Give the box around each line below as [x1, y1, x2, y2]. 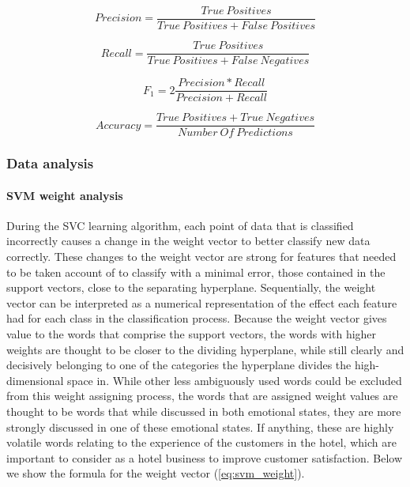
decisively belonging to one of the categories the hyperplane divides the [6, 357, 352, 373]
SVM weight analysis [6, 187, 123, 203]
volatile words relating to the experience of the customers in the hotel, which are [6, 434, 397, 451]
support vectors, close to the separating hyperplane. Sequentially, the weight [6, 279, 376, 296]
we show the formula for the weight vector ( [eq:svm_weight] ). [6, 465, 305, 481]
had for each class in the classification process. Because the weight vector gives [6, 310, 387, 327]
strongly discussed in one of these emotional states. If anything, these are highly [6, 418, 394, 435]
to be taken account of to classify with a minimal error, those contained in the [6, 263, 386, 280]
